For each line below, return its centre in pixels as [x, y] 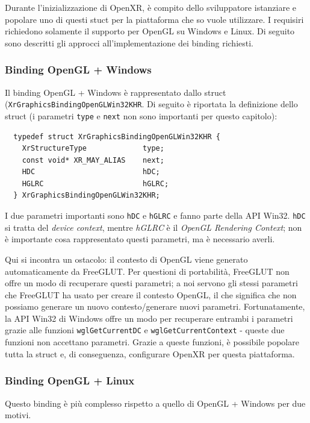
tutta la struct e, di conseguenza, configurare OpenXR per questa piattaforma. [150, 353]
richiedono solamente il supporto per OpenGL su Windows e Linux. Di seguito [150, 31]
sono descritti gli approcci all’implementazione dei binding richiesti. [129, 42]
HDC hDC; [91, 172]
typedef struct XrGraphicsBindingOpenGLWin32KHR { [117, 136]
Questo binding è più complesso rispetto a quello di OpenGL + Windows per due [155, 403]
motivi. [18, 415]
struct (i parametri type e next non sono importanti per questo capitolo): [141, 115]
